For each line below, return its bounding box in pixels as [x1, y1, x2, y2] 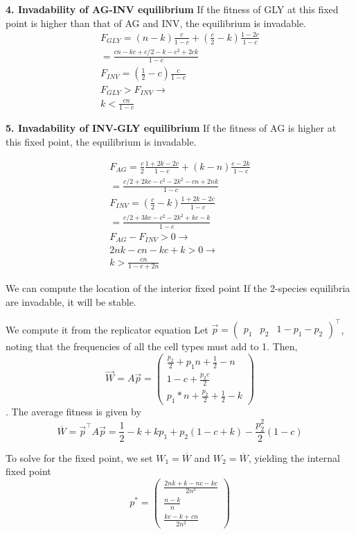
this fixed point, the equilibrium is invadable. [6, 134, 197, 148]
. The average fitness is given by [6, 404, 141, 419]
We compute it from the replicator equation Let [6, 322, 208, 336]
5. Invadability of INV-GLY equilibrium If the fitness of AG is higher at [6, 121, 337, 135]
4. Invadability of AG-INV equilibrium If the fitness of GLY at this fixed [6, 2, 339, 16]
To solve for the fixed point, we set [6, 450, 153, 465]
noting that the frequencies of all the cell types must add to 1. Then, [6, 339, 298, 354]
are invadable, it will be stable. [6, 295, 136, 309]
